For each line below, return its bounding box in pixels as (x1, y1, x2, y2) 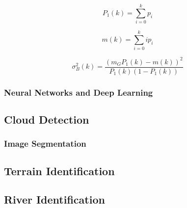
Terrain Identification (4, 163, 115, 178)
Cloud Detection (4, 112, 89, 127)
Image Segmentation (4, 137, 86, 150)
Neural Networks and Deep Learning (4, 86, 153, 98)
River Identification (4, 192, 105, 207)
